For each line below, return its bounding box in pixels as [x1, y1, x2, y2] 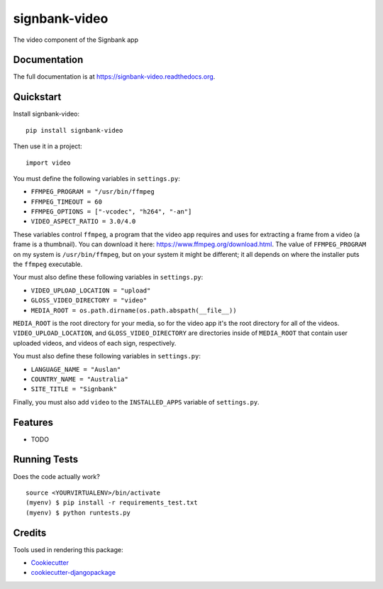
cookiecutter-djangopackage [30, 568, 116, 577]
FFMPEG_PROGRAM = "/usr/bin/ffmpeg [30, 188, 155, 196]
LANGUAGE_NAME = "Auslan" [30, 365, 121, 373]
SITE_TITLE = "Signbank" [30, 385, 117, 393]
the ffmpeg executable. [13, 260, 83, 269]
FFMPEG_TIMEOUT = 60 [30, 197, 103, 206]
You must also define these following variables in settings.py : [13, 352, 201, 360]
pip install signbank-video [26, 126, 123, 134]
